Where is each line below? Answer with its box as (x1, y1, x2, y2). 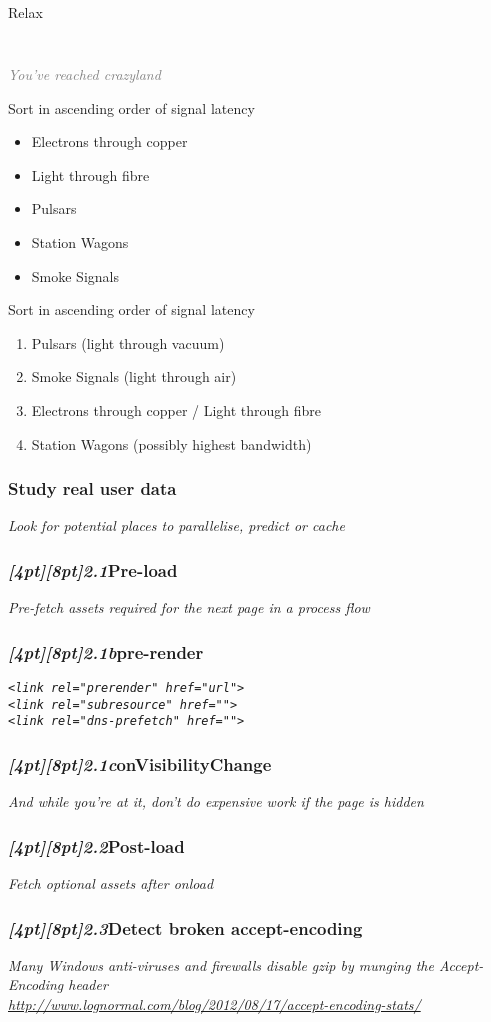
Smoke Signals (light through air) (31, 366, 237, 387)
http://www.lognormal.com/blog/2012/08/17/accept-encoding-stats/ (8, 994, 421, 1015)
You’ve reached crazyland (8, 64, 161, 85)
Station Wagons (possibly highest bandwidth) (31, 433, 312, 454)
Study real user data (8, 476, 177, 501)
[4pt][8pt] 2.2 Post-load (8, 833, 185, 858)
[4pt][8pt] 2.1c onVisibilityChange (8, 751, 272, 776)
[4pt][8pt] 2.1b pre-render (8, 639, 204, 664)
